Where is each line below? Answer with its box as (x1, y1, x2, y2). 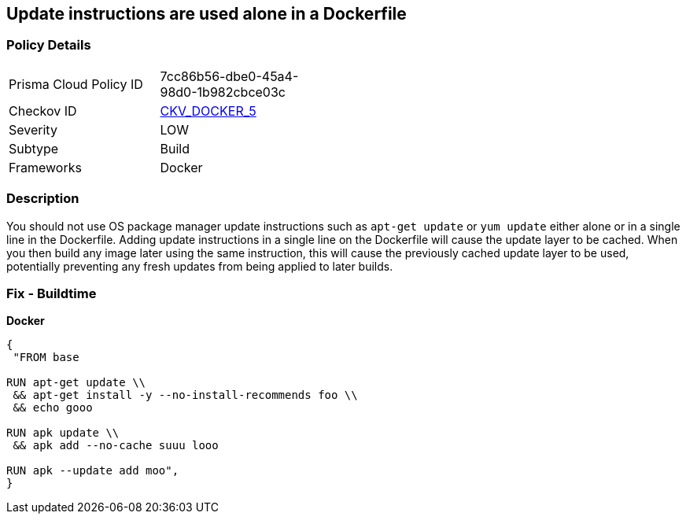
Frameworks (9, 159, 82, 175)
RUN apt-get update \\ (6, 376, 146, 389)
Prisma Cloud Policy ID (9, 76, 143, 92)
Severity (9, 121, 57, 138)
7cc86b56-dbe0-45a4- (160, 68, 299, 84)
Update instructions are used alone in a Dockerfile (6, 4, 407, 24)
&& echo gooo (13, 401, 93, 415)
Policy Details (6, 37, 91, 53)
